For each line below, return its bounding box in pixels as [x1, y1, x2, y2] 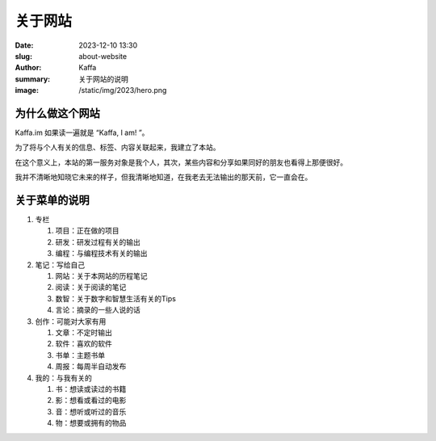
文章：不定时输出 [55, 328, 112, 337]
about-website [78, 51, 128, 61]
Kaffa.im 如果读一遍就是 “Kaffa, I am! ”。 [15, 128, 149, 137]
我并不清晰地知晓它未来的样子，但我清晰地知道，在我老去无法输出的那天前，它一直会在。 [15, 172, 312, 182]
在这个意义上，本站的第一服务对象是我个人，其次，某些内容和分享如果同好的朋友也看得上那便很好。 [15, 157, 347, 167]
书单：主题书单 [55, 350, 105, 359]
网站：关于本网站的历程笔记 [55, 271, 148, 281]
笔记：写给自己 [35, 259, 85, 270]
